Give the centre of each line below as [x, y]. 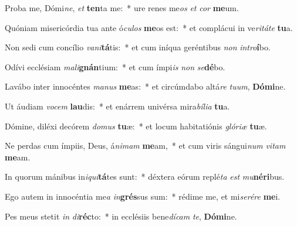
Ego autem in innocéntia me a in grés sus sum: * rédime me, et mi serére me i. [143, 196]
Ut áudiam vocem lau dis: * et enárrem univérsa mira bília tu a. [117, 106]
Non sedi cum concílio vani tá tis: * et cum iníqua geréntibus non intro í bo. [138, 47]
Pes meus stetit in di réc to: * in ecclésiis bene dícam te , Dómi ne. [121, 216]
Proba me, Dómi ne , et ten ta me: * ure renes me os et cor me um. [122, 8]
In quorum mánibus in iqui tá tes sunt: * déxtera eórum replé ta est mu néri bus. [145, 177]
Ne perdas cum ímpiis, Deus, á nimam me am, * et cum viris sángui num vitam [145, 145]
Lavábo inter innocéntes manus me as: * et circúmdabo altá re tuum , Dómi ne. [145, 86]
